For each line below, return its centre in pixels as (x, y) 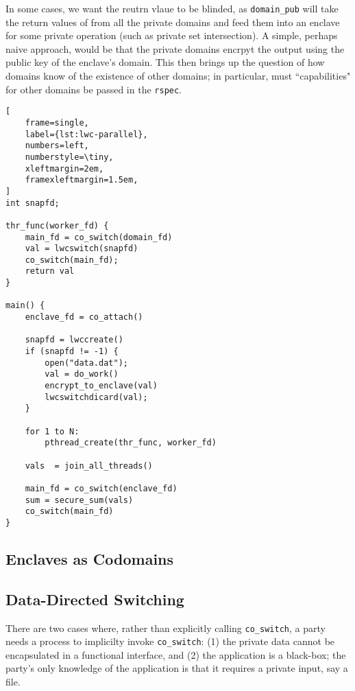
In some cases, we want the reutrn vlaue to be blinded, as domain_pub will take (172, 8)
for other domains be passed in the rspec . (94, 89)
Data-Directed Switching (95, 599)
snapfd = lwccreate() (74, 340)
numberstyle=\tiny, (69, 157)
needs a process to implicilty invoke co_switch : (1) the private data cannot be (170, 641)
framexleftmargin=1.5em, (82, 180)
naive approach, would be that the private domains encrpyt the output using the (175, 48)
